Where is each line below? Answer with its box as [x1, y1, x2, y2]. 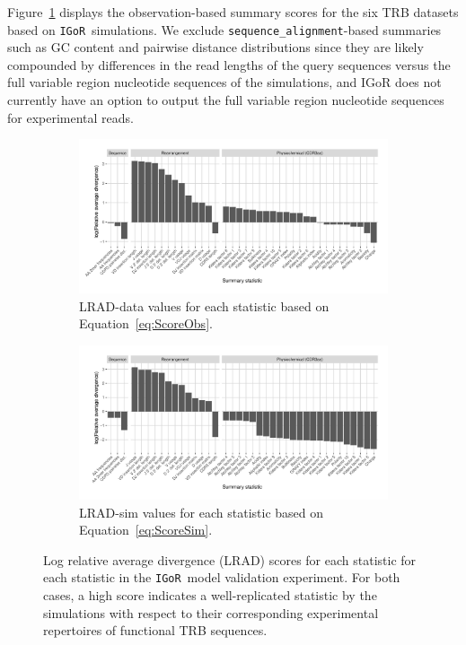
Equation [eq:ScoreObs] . [79, 314, 213, 333]
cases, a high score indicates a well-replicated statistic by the [43, 586, 377, 605]
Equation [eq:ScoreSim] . [79, 520, 213, 539]
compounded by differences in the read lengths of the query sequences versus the [7, 55, 451, 74]
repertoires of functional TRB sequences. [43, 621, 268, 640]
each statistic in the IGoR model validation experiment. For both [43, 568, 400, 587]
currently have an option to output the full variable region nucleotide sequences [7, 91, 444, 109]
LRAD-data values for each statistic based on [79, 296, 330, 315]
